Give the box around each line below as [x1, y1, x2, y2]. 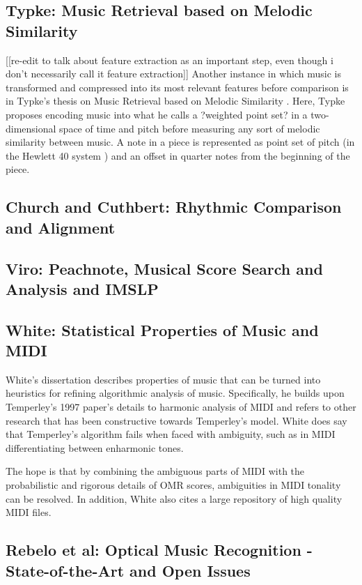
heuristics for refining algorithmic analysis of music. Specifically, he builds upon [6, 386, 345, 400]
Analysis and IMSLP [6, 278, 159, 299]
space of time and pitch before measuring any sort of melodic [59, 121, 320, 135]
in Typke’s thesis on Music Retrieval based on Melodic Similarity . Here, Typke [6, 93, 345, 108]
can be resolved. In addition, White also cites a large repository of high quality [6, 491, 343, 506]
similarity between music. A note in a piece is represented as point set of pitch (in [6, 135, 355, 149]
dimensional [6, 121, 56, 135]
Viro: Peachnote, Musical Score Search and [6, 257, 323, 279]
